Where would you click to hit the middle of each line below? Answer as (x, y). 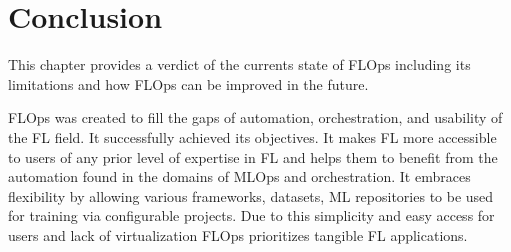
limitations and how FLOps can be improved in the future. (188, 83)
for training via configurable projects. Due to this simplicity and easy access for (251, 215)
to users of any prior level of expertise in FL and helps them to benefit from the (253, 156)
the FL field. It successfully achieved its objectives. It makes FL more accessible (252, 136)
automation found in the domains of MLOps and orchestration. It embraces (239, 176)
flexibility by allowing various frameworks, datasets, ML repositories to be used (251, 195)
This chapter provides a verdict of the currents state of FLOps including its (239, 64)
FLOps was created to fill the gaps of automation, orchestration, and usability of (255, 117)
